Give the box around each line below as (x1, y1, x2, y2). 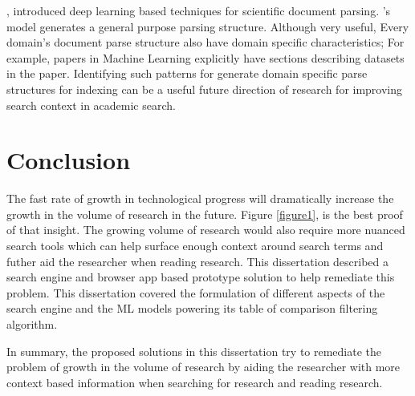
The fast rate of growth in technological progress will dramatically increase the (6, 190, 394, 207)
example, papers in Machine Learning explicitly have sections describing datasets (6, 49, 405, 66)
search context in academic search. (6, 96, 176, 113)
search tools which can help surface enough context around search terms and (6, 237, 384, 254)
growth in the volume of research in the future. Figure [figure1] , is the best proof (6, 205, 403, 222)
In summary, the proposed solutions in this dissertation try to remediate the (6, 342, 382, 359)
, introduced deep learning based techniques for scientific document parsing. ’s (6, 2, 391, 18)
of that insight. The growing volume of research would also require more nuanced (6, 221, 405, 238)
